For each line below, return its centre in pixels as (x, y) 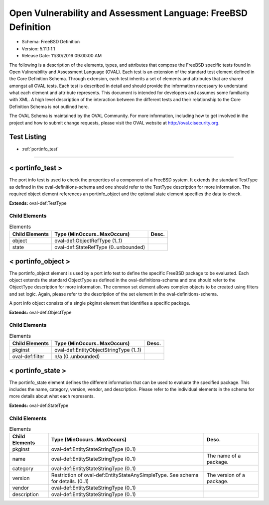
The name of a (224, 456)
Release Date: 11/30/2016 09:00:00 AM (62, 56)
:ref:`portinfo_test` (40, 149)
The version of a (226, 475)
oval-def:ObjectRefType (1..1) (88, 241)
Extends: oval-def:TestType (38, 203)
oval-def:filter (28, 357)
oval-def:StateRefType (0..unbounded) (100, 248)
